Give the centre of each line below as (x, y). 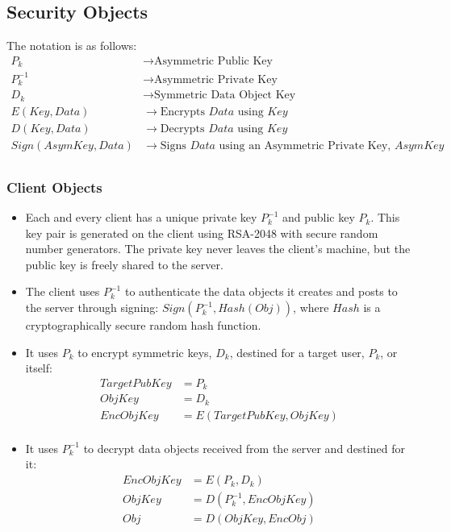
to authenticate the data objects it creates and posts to (261, 291)
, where (311, 308)
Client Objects (54, 187)
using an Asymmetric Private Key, (305, 145)
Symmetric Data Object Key (225, 96)
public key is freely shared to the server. (124, 264)
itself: (39, 368)
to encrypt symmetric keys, (145, 352)
